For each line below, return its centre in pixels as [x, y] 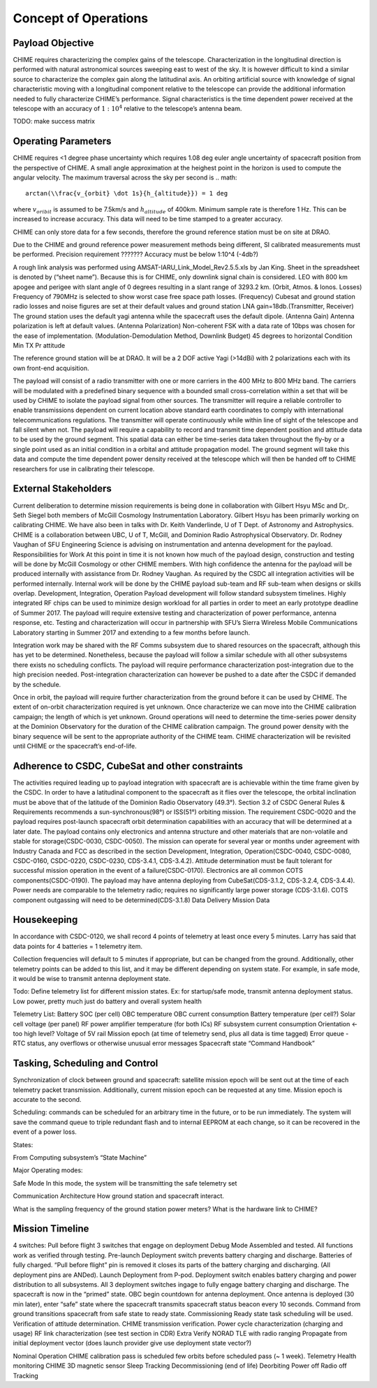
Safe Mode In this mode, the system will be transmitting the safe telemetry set [125, 1183]
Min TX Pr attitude [39, 345]
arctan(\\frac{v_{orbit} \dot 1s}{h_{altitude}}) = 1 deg [127, 193]
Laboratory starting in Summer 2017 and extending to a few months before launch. [132, 633]
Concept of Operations [81, 18]
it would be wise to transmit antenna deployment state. [92, 978]
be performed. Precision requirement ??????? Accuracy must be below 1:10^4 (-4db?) [135, 254]
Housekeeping [45, 920]
